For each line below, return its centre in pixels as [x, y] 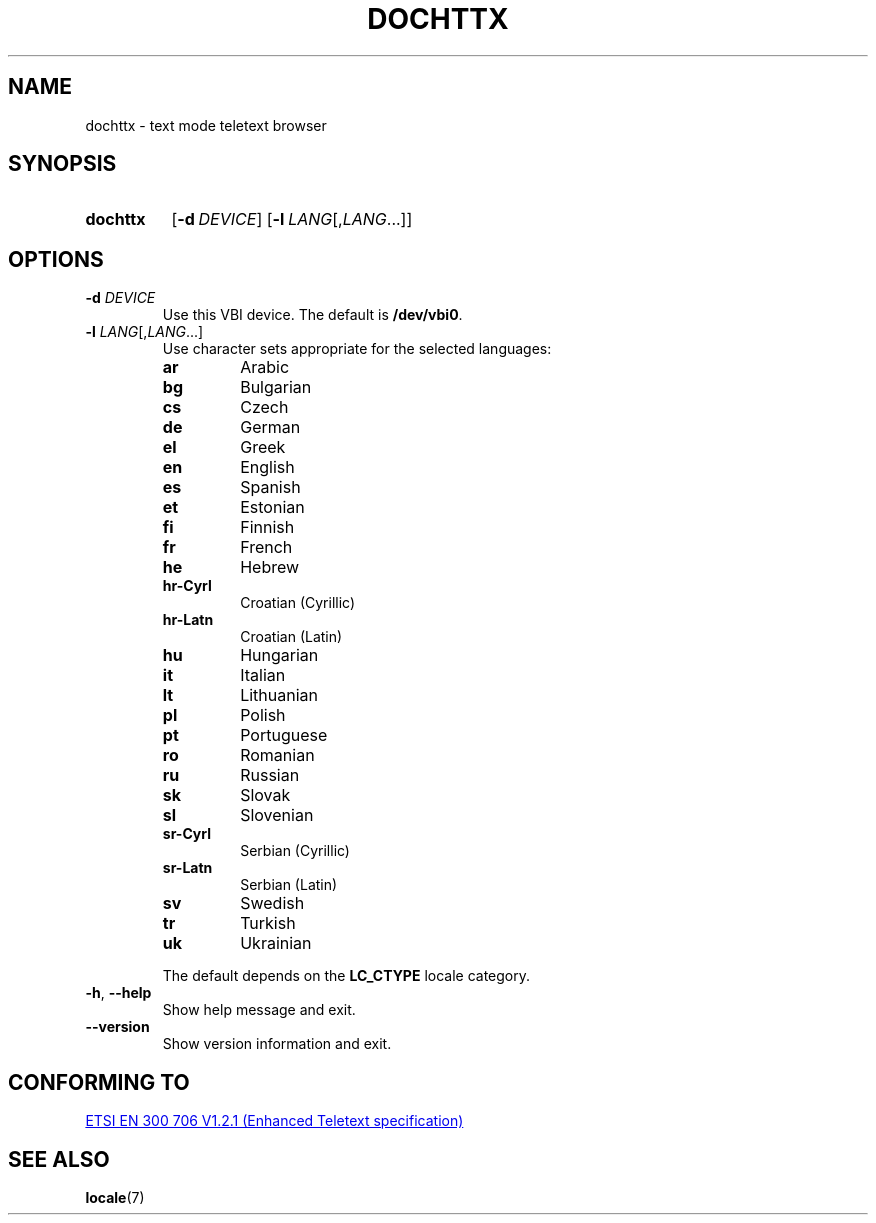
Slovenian [277, 815]
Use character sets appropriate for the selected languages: [357, 349]
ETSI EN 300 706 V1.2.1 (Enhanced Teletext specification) [274, 1121]
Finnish [267, 527]
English [267, 467]
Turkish [268, 923]
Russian [270, 775]
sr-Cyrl [186, 834]
